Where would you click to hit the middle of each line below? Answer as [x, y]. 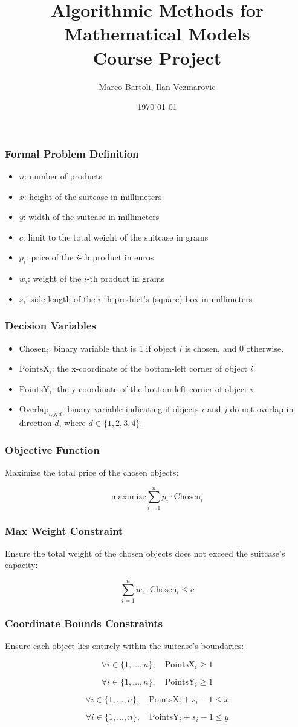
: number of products [63, 176]
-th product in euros [116, 257]
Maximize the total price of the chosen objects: [92, 472]
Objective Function [52, 449]
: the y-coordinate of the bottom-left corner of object [150, 388]
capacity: [21, 565]
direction [35, 423]
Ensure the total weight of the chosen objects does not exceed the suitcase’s [145, 553]
